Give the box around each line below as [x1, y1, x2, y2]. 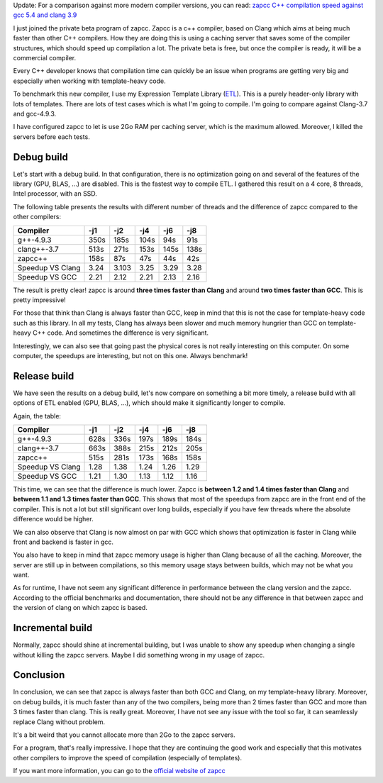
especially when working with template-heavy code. [13, 77, 166, 85]
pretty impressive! [13, 295, 67, 304]
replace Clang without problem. [13, 717, 106, 726]
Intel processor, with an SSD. [13, 189, 97, 198]
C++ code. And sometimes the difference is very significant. [32, 328, 209, 337]
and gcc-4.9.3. [13, 109, 57, 118]
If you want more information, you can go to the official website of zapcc [13, 767, 226, 775]
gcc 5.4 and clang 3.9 [13, 11, 77, 19]
